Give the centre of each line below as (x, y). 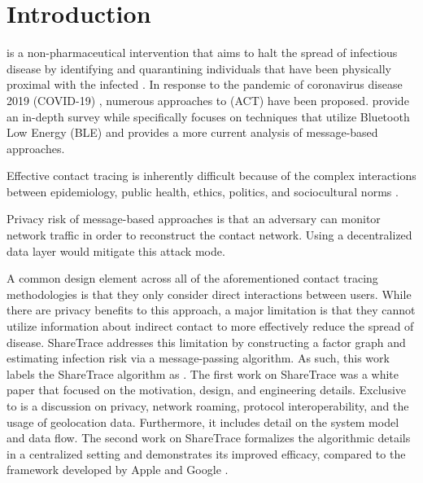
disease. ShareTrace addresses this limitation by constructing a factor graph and (206, 342)
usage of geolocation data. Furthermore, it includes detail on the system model (203, 422)
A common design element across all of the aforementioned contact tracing (192, 278)
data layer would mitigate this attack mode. (116, 250)
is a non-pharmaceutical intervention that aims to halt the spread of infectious (202, 53)
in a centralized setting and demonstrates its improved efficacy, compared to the (206, 453)
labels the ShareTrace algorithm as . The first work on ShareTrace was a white (203, 373)
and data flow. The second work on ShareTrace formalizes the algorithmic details (209, 438)
